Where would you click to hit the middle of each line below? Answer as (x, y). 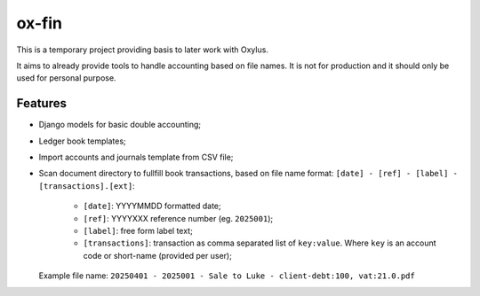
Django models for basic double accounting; (120, 125)
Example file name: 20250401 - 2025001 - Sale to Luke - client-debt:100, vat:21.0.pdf (227, 276)
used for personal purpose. (66, 78)
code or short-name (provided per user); (158, 255)
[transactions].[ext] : (87, 185)
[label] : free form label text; (138, 230)
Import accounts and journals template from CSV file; (136, 157)
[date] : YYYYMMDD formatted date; (152, 206)
